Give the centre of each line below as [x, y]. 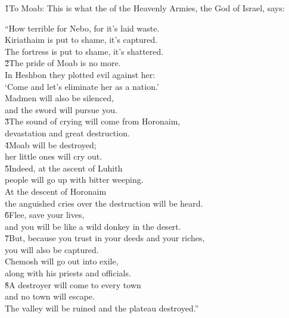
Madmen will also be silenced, [59, 98]
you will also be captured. [52, 249]
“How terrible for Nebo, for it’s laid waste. [82, 28]
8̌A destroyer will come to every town [73, 284]
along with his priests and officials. [68, 273]
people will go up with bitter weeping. [74, 180]
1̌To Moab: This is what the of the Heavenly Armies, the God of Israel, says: [145, 8]
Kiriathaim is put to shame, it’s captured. [81, 40]
